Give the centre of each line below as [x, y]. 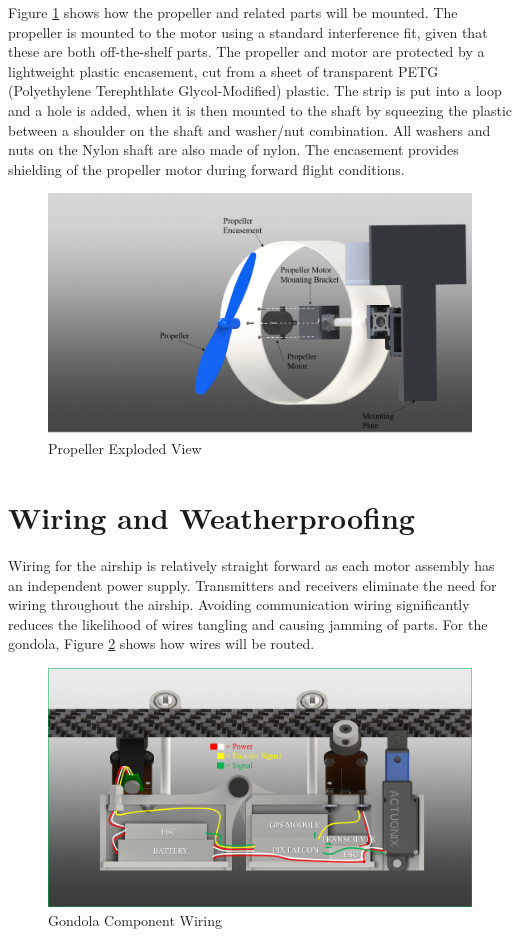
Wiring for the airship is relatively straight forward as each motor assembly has [251, 565]
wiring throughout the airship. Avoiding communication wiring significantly [239, 604]
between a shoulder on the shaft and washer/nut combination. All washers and [249, 129]
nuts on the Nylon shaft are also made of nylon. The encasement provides [233, 149]
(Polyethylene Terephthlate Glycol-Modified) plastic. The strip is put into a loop [255, 90]
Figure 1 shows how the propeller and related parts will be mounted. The [233, 12]
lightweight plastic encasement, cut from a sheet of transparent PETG [223, 70]
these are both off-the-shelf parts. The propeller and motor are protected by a [246, 51]
